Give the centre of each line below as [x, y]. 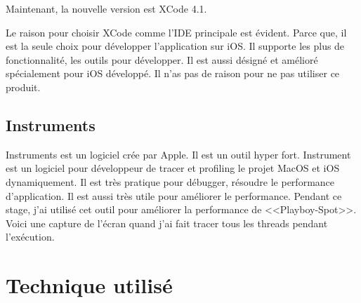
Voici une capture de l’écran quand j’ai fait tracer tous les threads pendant [167, 223]
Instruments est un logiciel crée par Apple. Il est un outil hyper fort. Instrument [178, 154]
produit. [23, 87]
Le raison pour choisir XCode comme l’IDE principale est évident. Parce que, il [176, 32]
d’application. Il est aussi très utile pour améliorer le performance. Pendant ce [174, 195]
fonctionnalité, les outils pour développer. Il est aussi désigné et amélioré [162, 59]
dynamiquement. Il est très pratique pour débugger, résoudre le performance [170, 181]
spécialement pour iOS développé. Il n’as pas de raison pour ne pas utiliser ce [173, 73]
